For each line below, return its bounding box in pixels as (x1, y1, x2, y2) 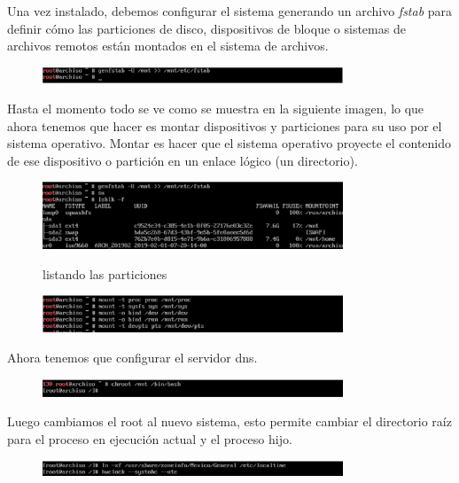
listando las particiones (43, 264, 167, 283)
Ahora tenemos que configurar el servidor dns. (7, 348, 258, 366)
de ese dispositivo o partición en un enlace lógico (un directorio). (7, 151, 358, 169)
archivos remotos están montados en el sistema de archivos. (7, 36, 329, 55)
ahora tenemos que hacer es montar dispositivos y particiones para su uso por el (7, 116, 442, 135)
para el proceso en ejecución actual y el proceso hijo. (7, 430, 292, 448)
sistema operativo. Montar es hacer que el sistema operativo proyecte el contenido (7, 134, 452, 152)
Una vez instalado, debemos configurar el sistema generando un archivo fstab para (7, 2, 453, 19)
